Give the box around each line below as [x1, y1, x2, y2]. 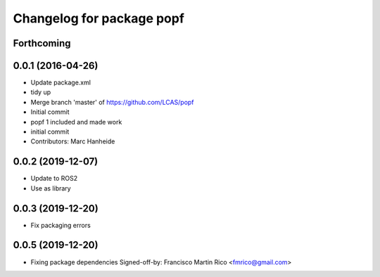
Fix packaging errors [30, 221, 91, 229]
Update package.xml [30, 78, 91, 87]
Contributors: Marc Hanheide [30, 137, 115, 146]
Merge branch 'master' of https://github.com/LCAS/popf [30, 98, 194, 106]
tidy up [30, 88, 51, 96]
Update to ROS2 [30, 174, 77, 183]
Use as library [30, 183, 71, 193]
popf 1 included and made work [30, 117, 122, 126]
